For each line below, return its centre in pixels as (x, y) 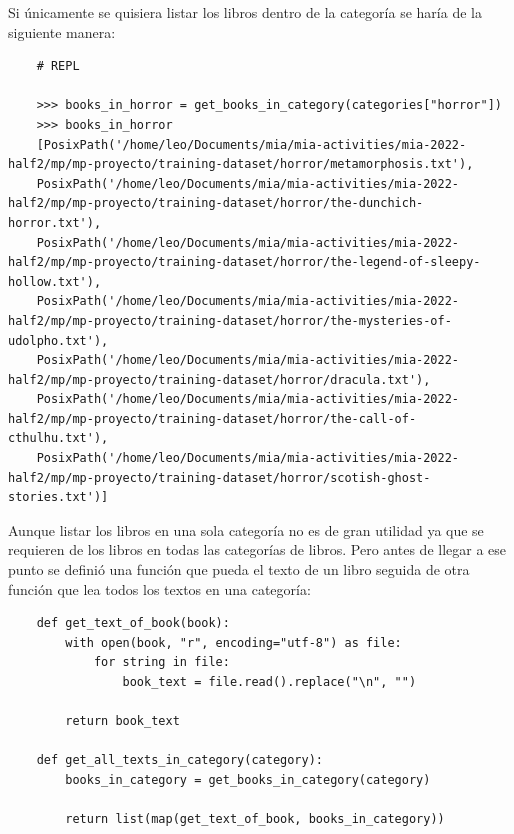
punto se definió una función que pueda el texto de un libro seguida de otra (239, 569)
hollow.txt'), (55, 281)
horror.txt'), (55, 222)
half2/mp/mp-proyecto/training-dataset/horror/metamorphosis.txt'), (241, 164)
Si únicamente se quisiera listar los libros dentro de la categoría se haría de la (245, 12)
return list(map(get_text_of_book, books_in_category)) (255, 819)
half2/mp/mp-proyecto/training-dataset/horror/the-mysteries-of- (230, 320)
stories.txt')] (58, 497)
